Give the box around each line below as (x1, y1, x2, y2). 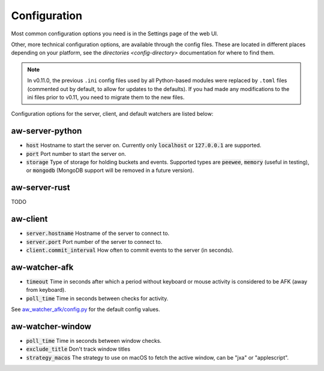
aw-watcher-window (11, 321, 92, 331)
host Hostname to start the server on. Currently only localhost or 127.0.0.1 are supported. (26, 141, 262, 149)
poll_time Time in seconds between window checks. (26, 337, 162, 344)
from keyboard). (26, 286, 66, 294)
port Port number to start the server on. (26, 150, 127, 157)
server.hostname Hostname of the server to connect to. (26, 230, 170, 237)
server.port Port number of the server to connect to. (26, 238, 163, 245)
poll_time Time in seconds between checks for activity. (26, 294, 169, 302)
